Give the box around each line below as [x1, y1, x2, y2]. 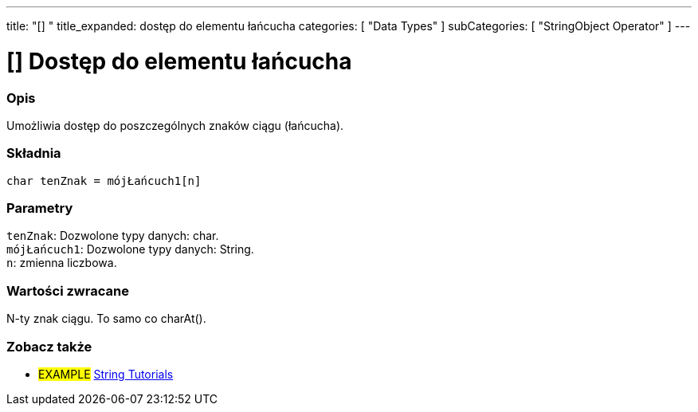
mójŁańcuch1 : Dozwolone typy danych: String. [6, 242, 254, 257]
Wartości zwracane [6, 282, 129, 299]
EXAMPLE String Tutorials [38, 367, 174, 381]
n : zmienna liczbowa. [6, 256, 117, 270]
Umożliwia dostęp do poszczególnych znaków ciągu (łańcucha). [6, 118, 344, 132]
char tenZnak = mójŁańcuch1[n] [6, 174, 202, 187]
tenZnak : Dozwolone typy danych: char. [6, 229, 219, 243]
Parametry [6, 200, 73, 216]
